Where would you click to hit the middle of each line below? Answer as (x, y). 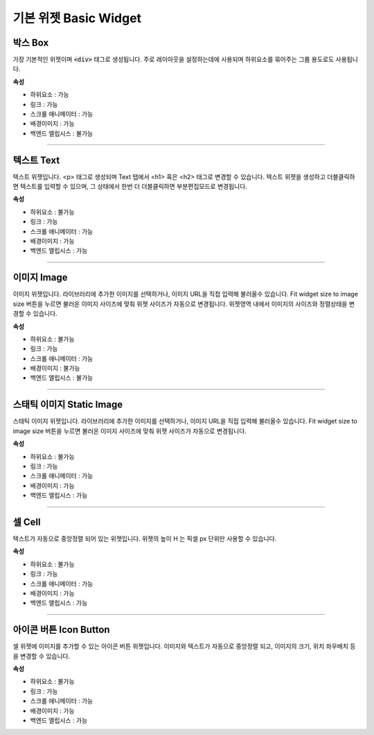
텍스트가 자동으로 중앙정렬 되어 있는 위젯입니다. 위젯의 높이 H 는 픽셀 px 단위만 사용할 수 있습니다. (145, 539)
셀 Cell (27, 522)
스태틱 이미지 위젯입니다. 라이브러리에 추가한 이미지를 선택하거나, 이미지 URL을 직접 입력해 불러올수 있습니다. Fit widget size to (185, 421)
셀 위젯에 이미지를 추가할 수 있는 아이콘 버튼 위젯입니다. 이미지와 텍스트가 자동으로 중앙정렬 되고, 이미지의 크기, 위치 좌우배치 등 (184, 646)
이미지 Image (40, 278)
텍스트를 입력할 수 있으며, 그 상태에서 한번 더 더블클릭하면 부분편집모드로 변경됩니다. (133, 187)
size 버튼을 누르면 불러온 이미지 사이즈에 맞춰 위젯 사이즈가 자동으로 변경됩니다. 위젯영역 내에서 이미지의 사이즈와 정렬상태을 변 (184, 304)
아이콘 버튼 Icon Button (61, 630)
